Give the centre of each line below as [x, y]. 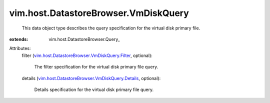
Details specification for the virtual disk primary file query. [94, 89]
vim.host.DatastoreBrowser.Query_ [84, 39]
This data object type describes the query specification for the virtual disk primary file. [111, 28]
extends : [19, 39]
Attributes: [20, 48]
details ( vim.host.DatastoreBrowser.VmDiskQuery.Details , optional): [91, 78]
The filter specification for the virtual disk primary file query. [96, 67]
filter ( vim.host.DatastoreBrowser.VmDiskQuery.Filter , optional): [87, 55]
